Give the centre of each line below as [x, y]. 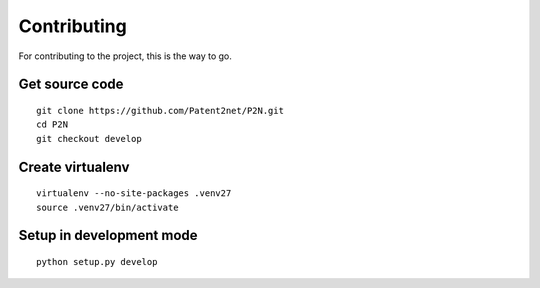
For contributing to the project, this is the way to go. [125, 56]
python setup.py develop [97, 261]
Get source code [71, 84]
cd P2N [52, 124]
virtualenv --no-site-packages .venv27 [134, 193]
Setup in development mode [108, 235]
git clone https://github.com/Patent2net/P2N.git [160, 110]
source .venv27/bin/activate [107, 207]
